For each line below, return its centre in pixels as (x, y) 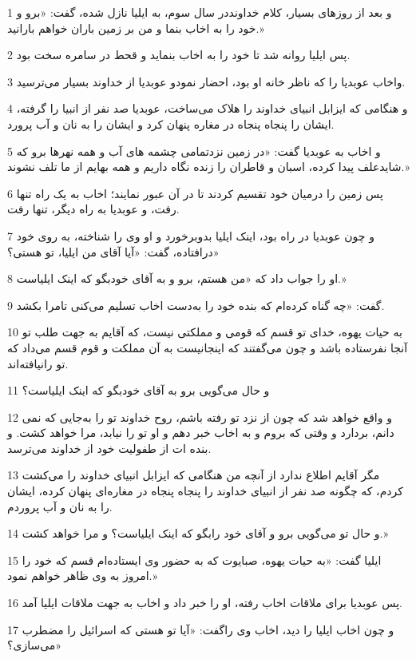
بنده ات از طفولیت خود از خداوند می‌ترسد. (109, 448)
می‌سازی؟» (35, 645)
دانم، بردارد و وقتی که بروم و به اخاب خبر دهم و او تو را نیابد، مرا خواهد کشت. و (201, 433)
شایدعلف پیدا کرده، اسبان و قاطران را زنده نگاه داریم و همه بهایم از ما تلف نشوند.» (209, 167)
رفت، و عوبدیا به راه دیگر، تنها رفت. (93, 209)
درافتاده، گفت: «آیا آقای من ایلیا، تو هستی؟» (113, 251)
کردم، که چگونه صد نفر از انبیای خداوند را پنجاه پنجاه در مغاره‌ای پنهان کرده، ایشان (205, 491)
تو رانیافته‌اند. (38, 363)
